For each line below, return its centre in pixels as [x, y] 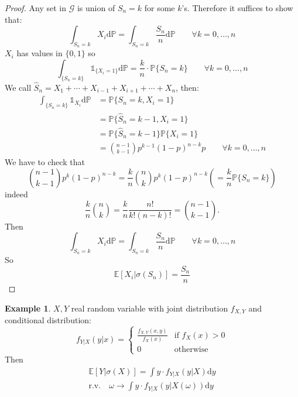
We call [18, 87]
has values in [40, 53]
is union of [96, 8]
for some [160, 8]
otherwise [191, 349]
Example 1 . [28, 308]
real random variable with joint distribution [150, 308]
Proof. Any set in [36, 8]
